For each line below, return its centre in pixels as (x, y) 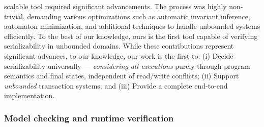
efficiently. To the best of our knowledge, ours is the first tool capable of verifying (131, 36)
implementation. (30, 95)
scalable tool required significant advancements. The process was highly (115, 6)
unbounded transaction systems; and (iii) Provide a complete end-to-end (116, 85)
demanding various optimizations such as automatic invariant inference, (139, 16)
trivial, (14, 16)
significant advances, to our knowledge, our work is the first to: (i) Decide (119, 55)
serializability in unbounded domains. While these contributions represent (119, 46)
